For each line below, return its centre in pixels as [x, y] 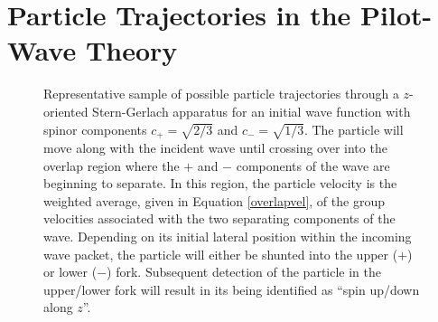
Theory [131, 50]
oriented [66, 111]
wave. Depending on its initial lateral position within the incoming [228, 236]
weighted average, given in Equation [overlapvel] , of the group [214, 200]
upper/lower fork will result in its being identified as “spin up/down [232, 289]
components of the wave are [313, 165]
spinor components [95, 129]
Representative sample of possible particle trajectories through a [221, 94]
